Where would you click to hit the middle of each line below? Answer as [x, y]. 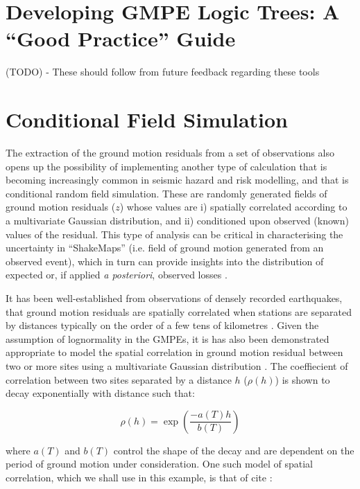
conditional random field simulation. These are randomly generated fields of [166, 193]
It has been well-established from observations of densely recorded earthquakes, [174, 297]
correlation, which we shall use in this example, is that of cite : [139, 477]
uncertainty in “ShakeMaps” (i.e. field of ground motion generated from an [165, 248]
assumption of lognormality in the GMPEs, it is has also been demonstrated [168, 338]
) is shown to [302, 379]
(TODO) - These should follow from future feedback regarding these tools [163, 72]
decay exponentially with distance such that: [100, 393]
